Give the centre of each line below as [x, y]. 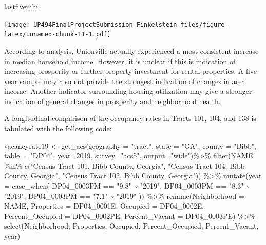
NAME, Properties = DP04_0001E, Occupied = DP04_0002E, [104, 206]
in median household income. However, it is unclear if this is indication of [120, 61]
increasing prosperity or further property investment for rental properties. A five [130, 71]
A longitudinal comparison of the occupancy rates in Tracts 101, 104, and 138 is [130, 118]
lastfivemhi [21, 6]
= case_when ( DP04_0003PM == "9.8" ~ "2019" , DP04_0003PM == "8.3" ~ [127, 186]
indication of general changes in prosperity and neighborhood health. [112, 101]
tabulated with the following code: [58, 128]
